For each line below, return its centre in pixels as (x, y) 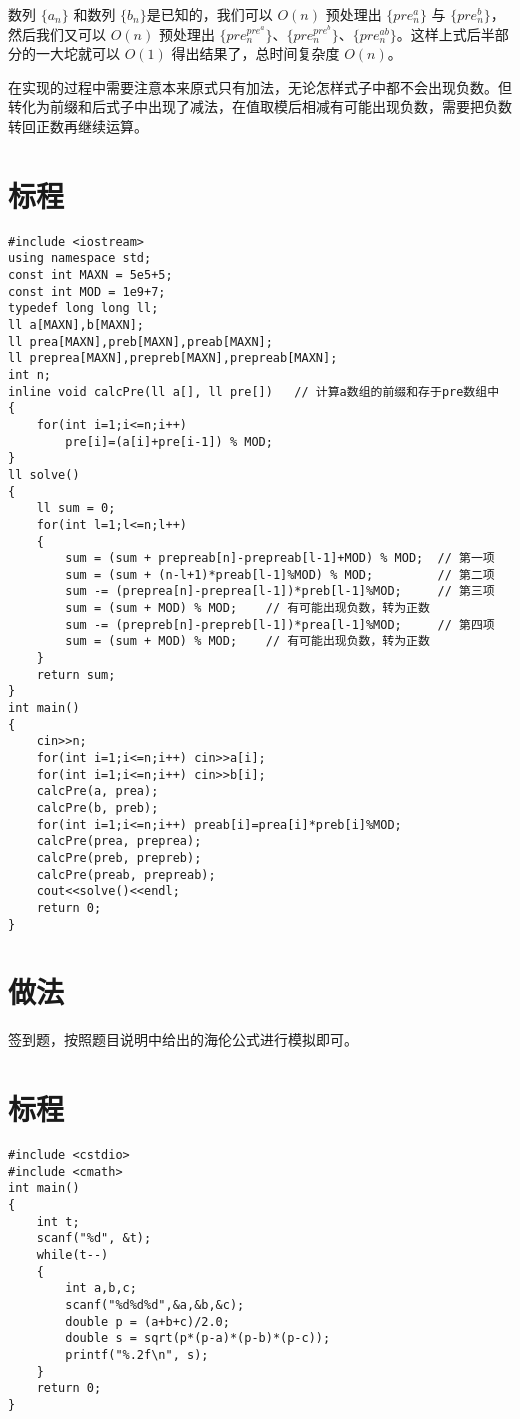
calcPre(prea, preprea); (119, 841)
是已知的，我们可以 (209, 14)
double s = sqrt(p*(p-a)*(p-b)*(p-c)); (198, 1338)
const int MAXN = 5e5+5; (90, 275)
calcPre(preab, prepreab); (126, 874)
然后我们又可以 (57, 33)
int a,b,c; (101, 1288)
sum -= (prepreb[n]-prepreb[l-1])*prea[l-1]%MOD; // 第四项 (280, 624)
